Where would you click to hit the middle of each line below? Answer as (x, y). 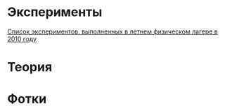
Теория (30, 67)
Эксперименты (55, 12)
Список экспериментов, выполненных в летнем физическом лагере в (112, 31)
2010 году (22, 38)
